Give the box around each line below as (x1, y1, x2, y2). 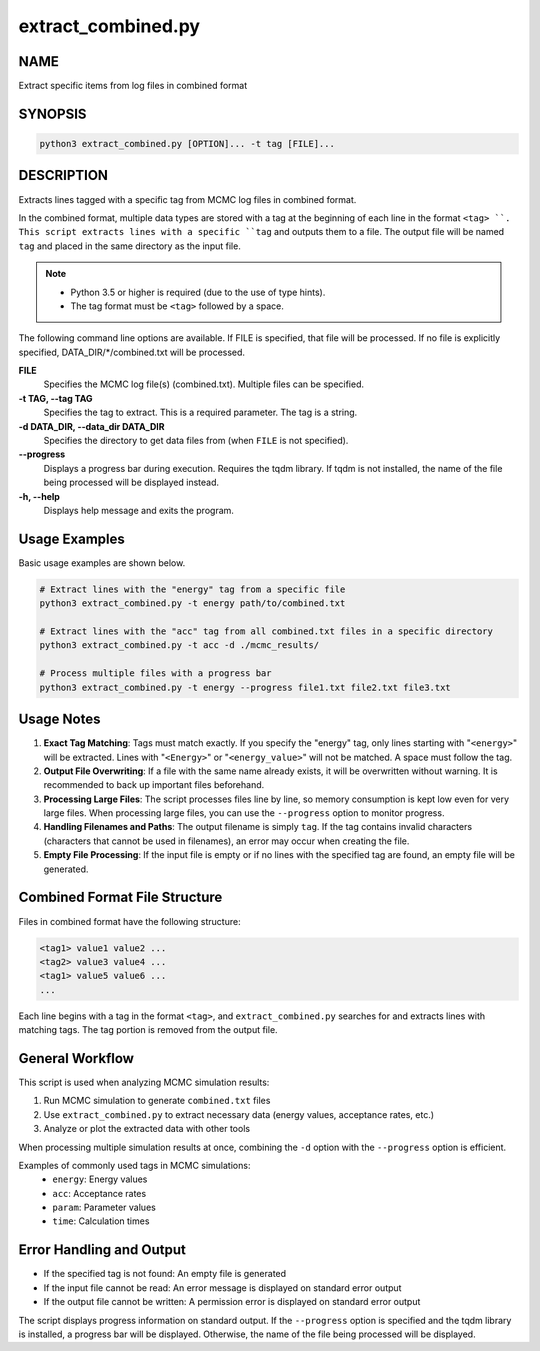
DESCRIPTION (18, 167, 109, 184)
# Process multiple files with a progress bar (39, 668, 272, 679)
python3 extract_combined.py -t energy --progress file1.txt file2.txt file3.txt (39, 681, 452, 693)
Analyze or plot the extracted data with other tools (43, 1123, 250, 1135)
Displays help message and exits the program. (43, 504, 235, 516)
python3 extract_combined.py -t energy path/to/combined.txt (39, 598, 346, 609)
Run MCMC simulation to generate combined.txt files (43, 1095, 271, 1107)
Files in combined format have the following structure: (18, 915, 241, 927)
